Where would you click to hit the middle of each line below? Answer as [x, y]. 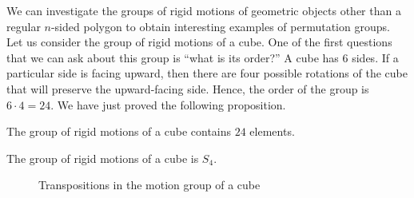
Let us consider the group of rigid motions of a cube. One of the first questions [199, 42]
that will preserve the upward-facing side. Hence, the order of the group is [188, 88]
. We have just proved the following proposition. [168, 104]
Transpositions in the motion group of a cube [149, 185]
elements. [272, 131]
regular [24, 26]
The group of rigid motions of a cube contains [119, 131]
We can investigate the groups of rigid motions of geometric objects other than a [204, 10]
